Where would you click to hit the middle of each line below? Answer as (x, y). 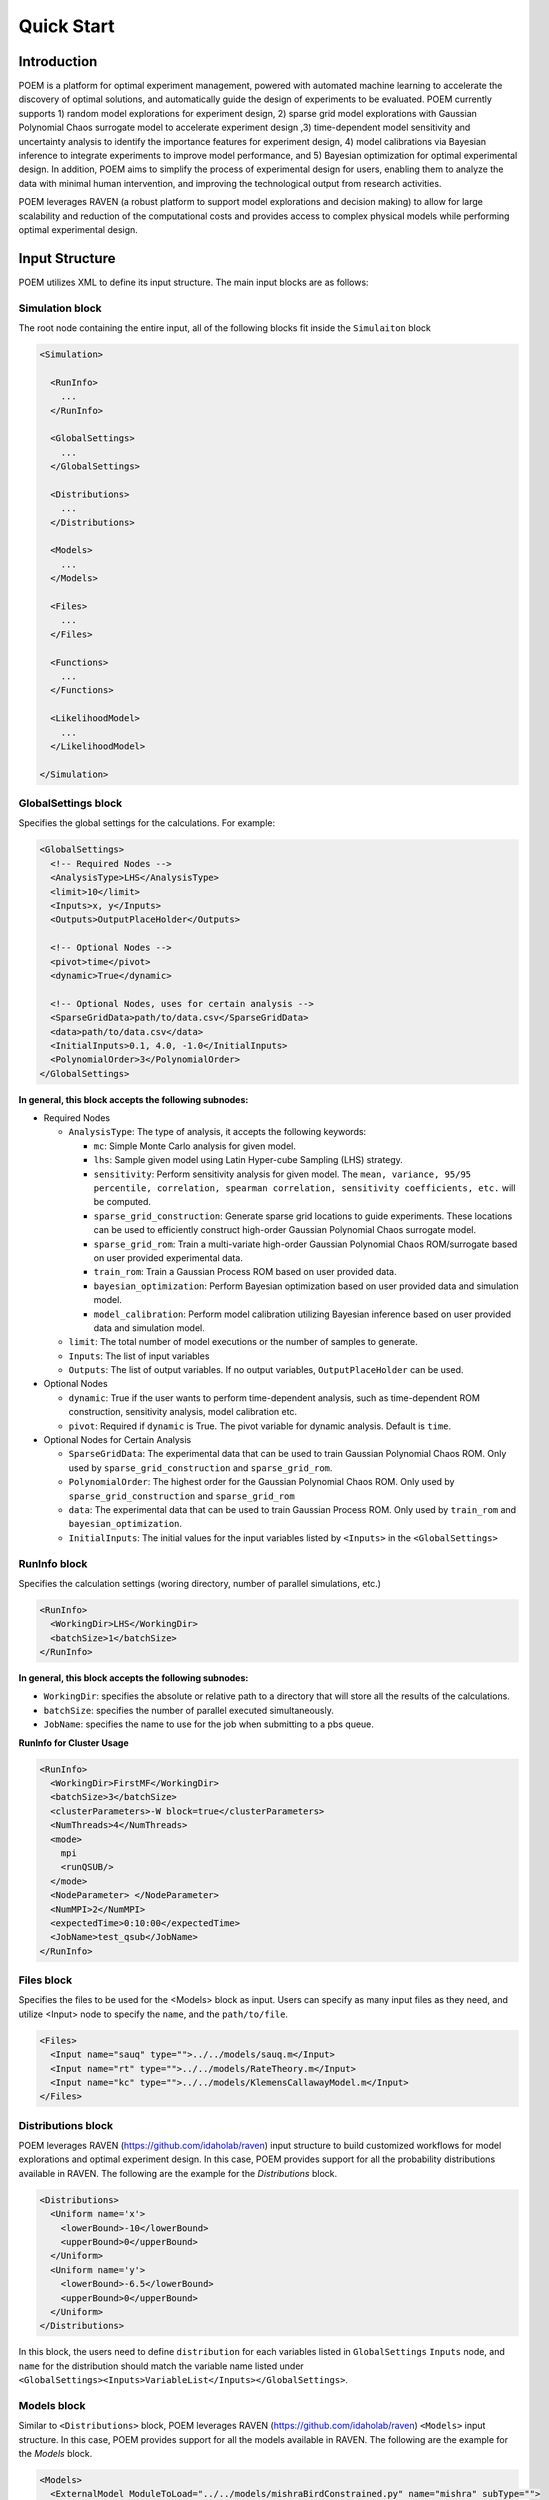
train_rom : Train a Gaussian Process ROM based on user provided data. (245, 1272)
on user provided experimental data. (168, 1257)
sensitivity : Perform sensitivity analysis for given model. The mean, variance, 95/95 (282, 1174)
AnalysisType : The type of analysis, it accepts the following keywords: (217, 1132)
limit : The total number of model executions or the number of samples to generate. (243, 1342)
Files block (45, 1980)
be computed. (122, 1202)
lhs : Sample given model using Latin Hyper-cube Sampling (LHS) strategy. (248, 1160)
